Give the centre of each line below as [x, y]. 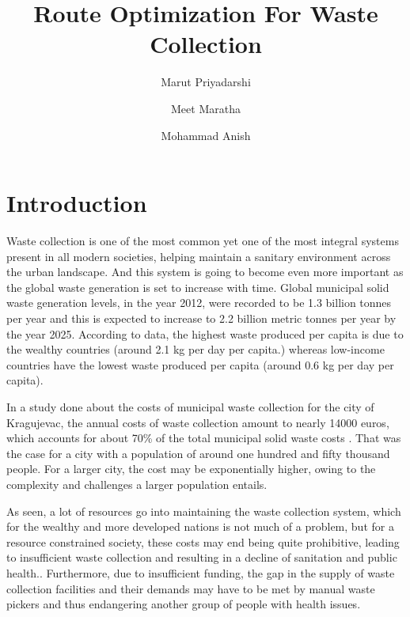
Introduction [77, 203]
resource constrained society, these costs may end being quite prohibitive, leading [203, 541]
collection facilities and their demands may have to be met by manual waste [191, 588]
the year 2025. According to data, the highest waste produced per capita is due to [205, 333]
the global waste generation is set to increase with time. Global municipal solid [198, 287]
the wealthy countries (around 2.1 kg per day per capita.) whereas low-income [196, 349]
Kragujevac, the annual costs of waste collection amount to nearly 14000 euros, [198, 422]
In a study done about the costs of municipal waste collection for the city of [190, 406]
